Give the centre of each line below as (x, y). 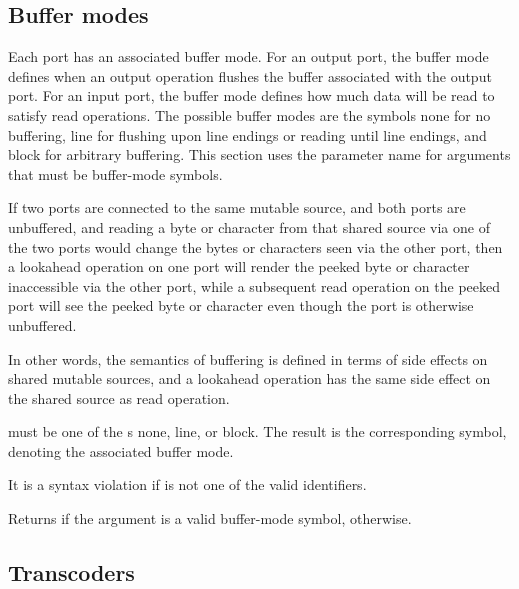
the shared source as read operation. (119, 397)
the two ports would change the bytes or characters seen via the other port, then (255, 246)
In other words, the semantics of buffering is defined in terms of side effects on (248, 358)
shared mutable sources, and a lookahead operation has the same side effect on (249, 378)
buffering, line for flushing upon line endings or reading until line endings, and (247, 134)
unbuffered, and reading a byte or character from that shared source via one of (249, 226)
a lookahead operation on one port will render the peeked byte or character (239, 266)
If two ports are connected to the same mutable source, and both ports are (237, 207)
